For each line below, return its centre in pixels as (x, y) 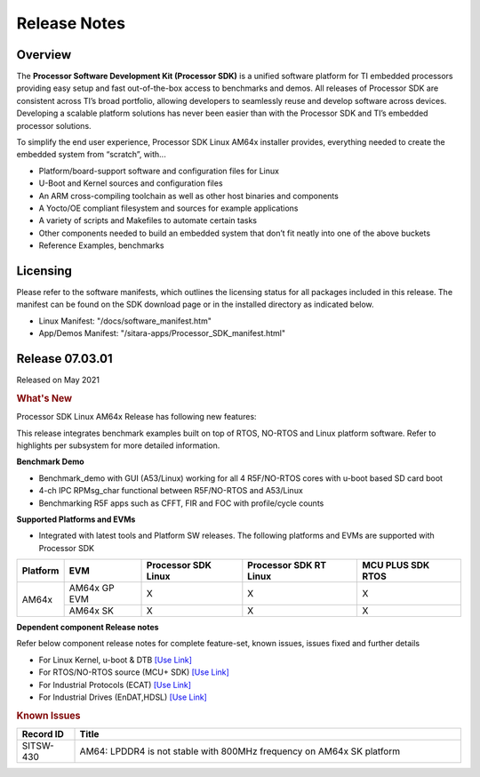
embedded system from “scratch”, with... (91, 155)
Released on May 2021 (58, 380)
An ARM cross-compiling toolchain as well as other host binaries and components (189, 196)
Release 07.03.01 (64, 359)
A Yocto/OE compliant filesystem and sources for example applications (168, 208)
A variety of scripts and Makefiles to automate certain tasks (148, 220)
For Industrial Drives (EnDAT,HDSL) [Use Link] (123, 697)
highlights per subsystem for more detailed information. (118, 445)
